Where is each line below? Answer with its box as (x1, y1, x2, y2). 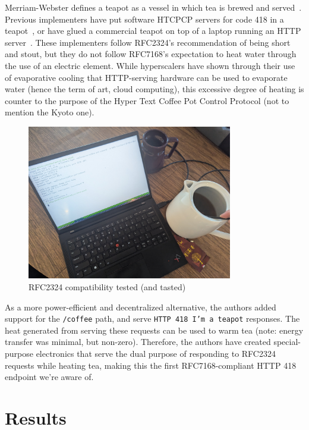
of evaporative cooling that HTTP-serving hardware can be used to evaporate (5, 71, 288, 83)
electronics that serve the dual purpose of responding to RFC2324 (36, 347, 276, 359)
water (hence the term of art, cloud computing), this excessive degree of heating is (5, 83, 304, 95)
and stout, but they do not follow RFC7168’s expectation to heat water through (5, 48, 297, 60)
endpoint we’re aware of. (5, 371, 94, 383)
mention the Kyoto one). (5, 106, 94, 118)
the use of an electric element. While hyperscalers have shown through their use (5, 59, 295, 71)
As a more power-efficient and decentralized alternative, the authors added (5, 300, 276, 313)
